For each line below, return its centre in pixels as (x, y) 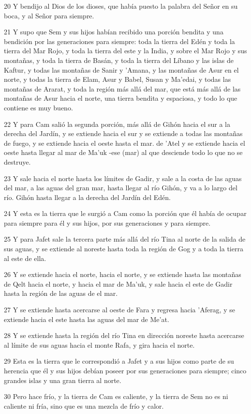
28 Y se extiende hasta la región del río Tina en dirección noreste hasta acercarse (124, 335)
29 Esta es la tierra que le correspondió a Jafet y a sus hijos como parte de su (119, 361)
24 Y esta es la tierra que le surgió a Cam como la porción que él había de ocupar (125, 213)
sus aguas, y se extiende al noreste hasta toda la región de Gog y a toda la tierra (124, 249)
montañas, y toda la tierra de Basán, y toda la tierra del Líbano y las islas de (119, 60)
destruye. (17, 161)
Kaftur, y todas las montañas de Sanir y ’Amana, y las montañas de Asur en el (121, 69)
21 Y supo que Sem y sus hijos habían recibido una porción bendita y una (114, 32)
